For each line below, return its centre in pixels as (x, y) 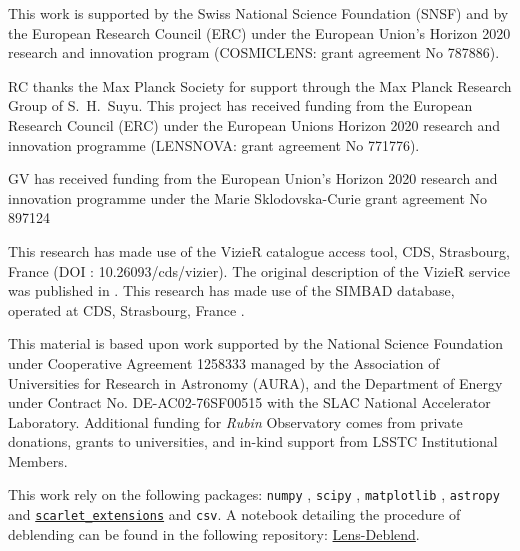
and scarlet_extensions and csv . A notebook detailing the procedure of (234, 514)
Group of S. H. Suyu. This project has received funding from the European (240, 105)
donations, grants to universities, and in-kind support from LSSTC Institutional (253, 441)
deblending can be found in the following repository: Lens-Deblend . (214, 533)
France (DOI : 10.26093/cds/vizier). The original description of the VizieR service (259, 270)
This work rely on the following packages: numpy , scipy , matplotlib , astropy (254, 494)
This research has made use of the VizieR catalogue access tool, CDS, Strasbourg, (259, 250)
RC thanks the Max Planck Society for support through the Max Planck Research (260, 85)
